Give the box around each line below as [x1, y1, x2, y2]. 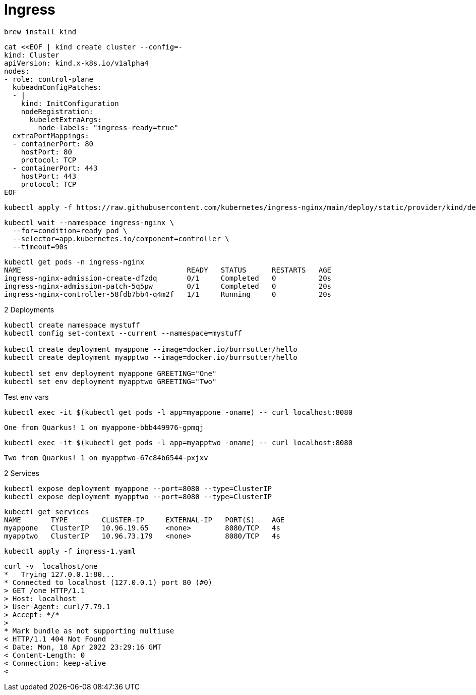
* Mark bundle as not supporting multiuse [4, 626, 174, 635]
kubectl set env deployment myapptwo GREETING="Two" [4, 377, 217, 386]
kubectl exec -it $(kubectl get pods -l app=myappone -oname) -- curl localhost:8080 [4, 408, 353, 416]
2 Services [4, 468, 39, 477]
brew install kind [4, 27, 77, 36]
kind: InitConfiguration [21, 99, 119, 108]
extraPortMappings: [12, 131, 89, 140]
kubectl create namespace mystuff [4, 320, 140, 329]
